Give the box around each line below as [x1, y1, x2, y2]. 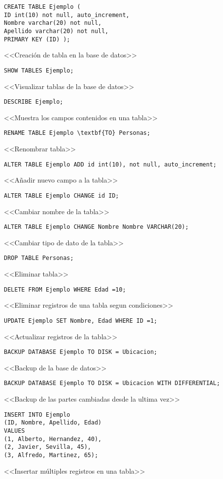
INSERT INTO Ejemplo [4, 411, 71, 418]
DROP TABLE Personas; [4, 255, 74, 262]
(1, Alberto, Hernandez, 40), [4, 435, 102, 442]
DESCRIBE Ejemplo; [4, 98, 63, 106]
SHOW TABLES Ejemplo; [4, 67, 74, 74]
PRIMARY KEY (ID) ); [4, 36, 71, 43]
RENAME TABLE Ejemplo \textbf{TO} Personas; [4, 129, 150, 137]
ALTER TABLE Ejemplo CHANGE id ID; [4, 192, 119, 199]
